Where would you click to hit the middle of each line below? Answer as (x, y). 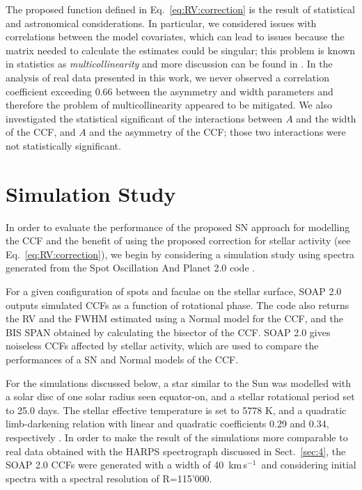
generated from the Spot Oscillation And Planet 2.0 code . (131, 268)
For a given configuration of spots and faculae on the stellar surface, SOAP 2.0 (174, 291)
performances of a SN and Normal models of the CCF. (122, 359)
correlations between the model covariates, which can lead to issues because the (175, 37)
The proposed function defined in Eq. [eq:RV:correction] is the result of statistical (180, 9)
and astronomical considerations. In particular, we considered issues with (161, 23)
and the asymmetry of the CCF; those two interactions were (218, 132)
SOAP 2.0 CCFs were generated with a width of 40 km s (127, 465)
